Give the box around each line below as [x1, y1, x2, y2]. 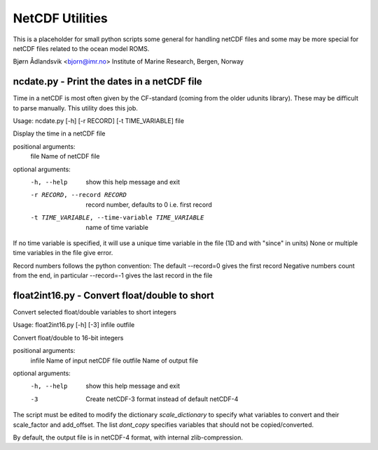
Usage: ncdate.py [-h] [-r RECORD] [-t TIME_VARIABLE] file [13, 117, 185, 125]
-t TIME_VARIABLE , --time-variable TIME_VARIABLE [30, 214, 204, 222]
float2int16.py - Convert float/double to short [13, 289, 214, 301]
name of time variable [85, 223, 148, 231]
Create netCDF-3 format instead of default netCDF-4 [85, 395, 239, 403]
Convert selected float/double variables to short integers [13, 308, 176, 316]
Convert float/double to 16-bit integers [13, 333, 124, 342]
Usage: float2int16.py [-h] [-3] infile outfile [13, 321, 135, 329]
